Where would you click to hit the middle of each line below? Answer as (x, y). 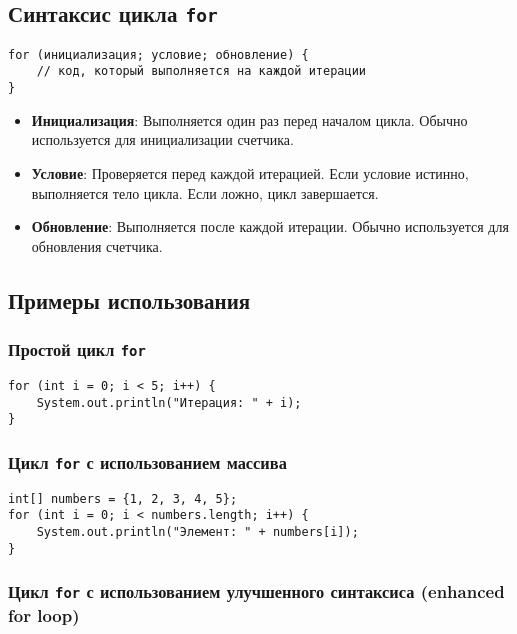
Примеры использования (129, 299)
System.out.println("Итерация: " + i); (169, 402)
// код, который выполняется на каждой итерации (201, 71)
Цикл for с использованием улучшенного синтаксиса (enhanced (256, 591)
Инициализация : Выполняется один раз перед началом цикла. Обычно (249, 119)
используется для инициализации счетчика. (162, 139)
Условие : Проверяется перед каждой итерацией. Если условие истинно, (250, 172)
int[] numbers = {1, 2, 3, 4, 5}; (123, 498)
